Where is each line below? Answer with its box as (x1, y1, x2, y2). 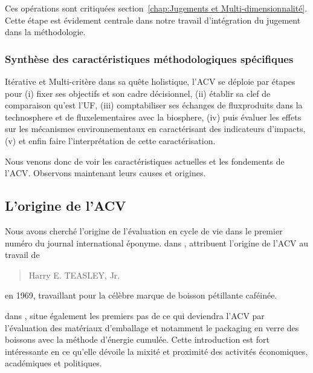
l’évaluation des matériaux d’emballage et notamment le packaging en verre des (5, 321, 299, 334)
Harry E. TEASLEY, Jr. (28, 268, 120, 281)
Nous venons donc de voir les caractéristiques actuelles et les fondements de (5, 154, 285, 167)
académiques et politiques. (5, 357, 102, 369)
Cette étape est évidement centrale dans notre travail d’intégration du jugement (5, 13, 301, 26)
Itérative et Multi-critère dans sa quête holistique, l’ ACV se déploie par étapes (5, 75, 295, 87)
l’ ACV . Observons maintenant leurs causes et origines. (5, 167, 206, 179)
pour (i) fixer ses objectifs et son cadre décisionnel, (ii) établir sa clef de (5, 87, 271, 99)
